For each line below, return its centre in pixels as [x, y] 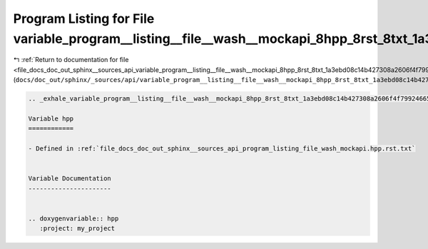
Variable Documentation [70, 179]
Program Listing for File [84, 19]
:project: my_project [77, 229]
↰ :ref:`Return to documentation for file [71, 60]
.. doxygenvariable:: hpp [73, 218]
